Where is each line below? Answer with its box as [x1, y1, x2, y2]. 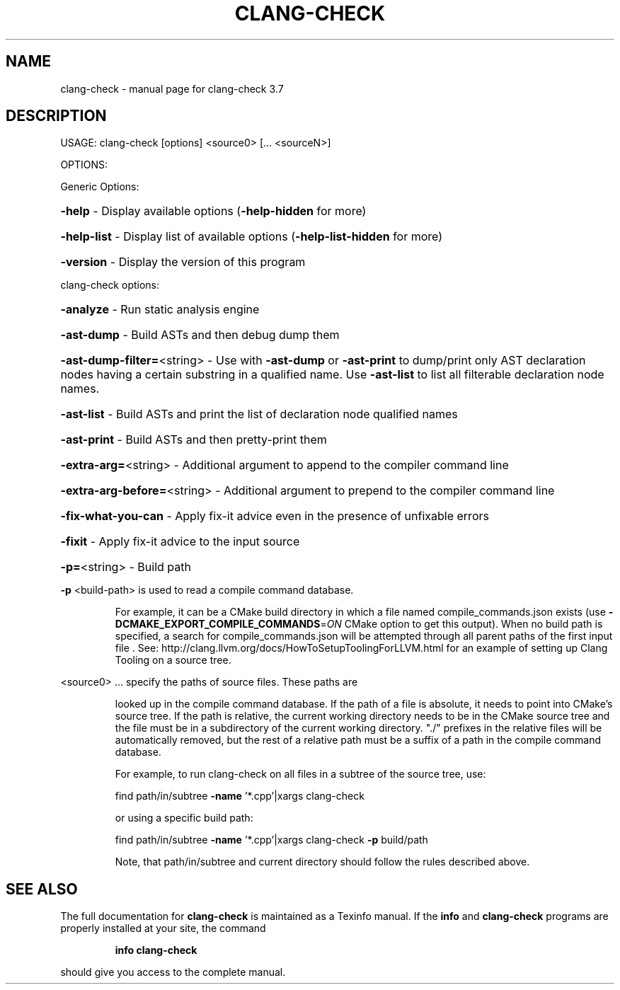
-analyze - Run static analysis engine [60, 302, 260, 317]
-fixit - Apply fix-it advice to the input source [60, 534, 300, 549]
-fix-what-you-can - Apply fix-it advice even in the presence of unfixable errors [60, 509, 489, 524]
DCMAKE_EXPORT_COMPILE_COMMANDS [115, 618, 321, 631]
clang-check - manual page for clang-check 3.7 [60, 82, 284, 95]
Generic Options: [60, 180, 139, 193]
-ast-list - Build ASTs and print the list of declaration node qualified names [60, 407, 458, 422]
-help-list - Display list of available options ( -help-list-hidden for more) [60, 229, 443, 244]
